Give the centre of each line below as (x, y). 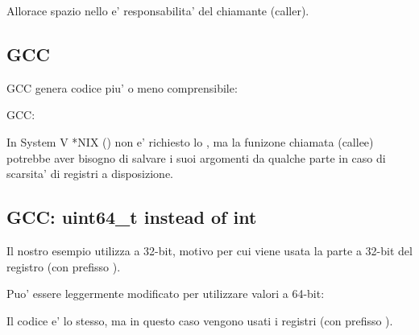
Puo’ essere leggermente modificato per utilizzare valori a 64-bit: (166, 294)
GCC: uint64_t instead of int (132, 217)
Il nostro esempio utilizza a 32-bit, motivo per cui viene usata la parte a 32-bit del (209, 250)
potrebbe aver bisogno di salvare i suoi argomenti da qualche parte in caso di (196, 157)
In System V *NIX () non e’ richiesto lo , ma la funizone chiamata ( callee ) (190, 141)
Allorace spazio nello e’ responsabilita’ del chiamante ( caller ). (158, 10)
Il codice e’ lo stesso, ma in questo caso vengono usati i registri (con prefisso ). (200, 320)
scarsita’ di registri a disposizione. (90, 174)
